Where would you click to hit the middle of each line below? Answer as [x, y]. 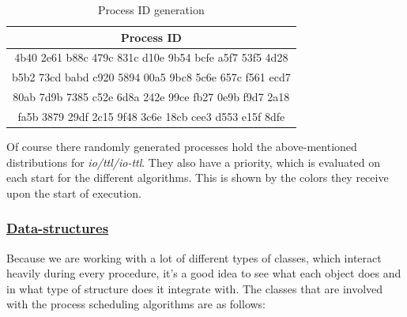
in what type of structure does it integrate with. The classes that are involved [195, 288]
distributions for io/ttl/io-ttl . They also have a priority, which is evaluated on [193, 162]
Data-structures [58, 228]
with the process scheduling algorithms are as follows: [136, 304]
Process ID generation [151, 9]
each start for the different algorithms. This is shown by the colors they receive [198, 177]
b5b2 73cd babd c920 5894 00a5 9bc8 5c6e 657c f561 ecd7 [151, 77]
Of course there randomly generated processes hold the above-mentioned [182, 147]
